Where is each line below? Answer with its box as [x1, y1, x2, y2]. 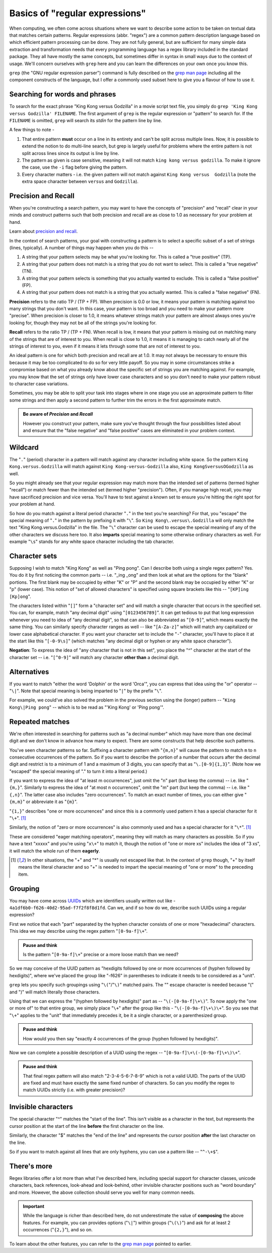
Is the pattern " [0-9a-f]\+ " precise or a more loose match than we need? [23, 951, 179, 957]
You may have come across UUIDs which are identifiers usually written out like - [9, 897, 176, 904]
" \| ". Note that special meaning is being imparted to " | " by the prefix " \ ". [9, 688, 163, 694]
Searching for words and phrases [9, 90, 116, 98]
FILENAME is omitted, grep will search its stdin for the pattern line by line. [9, 117, 162, 123]
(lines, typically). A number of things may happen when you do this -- [9, 244, 154, 250]
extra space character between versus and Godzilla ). [22, 178, 139, 184]
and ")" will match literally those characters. [9, 989, 100, 995]
